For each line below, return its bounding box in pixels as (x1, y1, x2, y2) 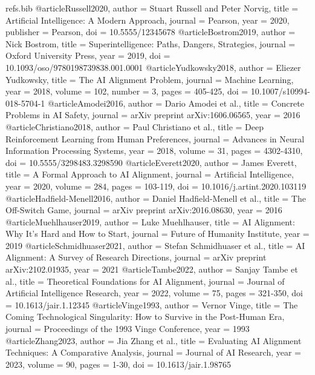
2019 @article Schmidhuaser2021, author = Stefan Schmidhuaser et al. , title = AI (5, 239, 305, 251)
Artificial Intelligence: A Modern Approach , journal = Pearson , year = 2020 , (5, 13, 290, 26)
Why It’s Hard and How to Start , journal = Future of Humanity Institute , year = (5, 227, 310, 240)
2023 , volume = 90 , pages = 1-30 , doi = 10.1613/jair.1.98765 (5, 357, 232, 370)
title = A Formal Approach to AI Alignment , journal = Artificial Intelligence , (5, 168, 294, 181)
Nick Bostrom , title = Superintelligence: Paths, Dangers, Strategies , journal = (5, 37, 296, 50)
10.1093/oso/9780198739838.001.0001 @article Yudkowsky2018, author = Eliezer (5, 61, 301, 73)
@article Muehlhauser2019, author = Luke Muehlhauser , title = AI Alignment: (5, 215, 295, 228)
